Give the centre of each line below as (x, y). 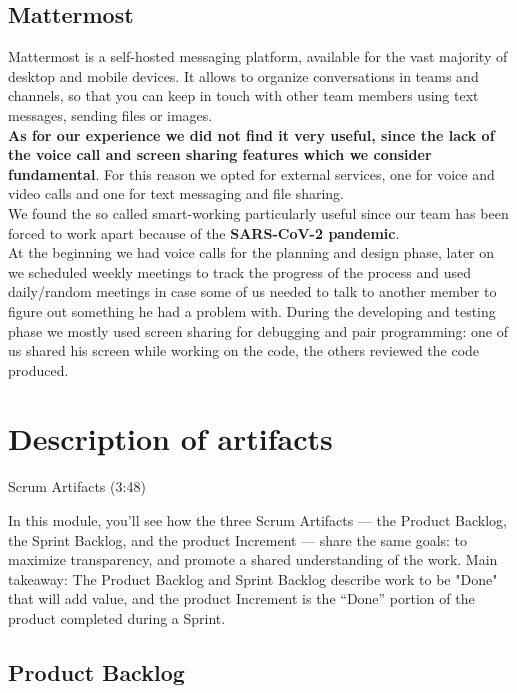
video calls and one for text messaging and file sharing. (176, 193)
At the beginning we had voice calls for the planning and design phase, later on (251, 252)
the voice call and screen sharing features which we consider (220, 154)
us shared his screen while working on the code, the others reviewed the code (244, 350)
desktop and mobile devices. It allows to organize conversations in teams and (243, 75)
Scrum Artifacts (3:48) (77, 486)
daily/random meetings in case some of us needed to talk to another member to (252, 291)
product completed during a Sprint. (117, 617)
